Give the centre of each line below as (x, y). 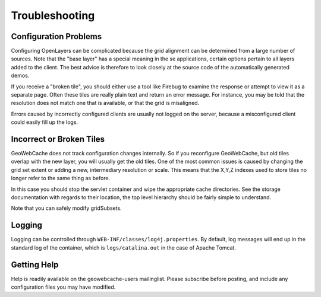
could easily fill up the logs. (45, 122)
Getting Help (35, 265)
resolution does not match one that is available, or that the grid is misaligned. (105, 103)
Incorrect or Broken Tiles (58, 139)
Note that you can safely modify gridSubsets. (66, 208)
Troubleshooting (53, 15)
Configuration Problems (56, 36)
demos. (20, 76)
